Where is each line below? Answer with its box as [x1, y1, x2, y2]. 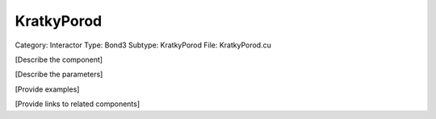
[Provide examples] [15, 84, 80, 94]
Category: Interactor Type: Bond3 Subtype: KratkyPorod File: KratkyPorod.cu [15, 40, 272, 50]
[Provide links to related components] [15, 99, 140, 109]
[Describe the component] [15, 55, 103, 64]
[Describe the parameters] [15, 69, 103, 80]
